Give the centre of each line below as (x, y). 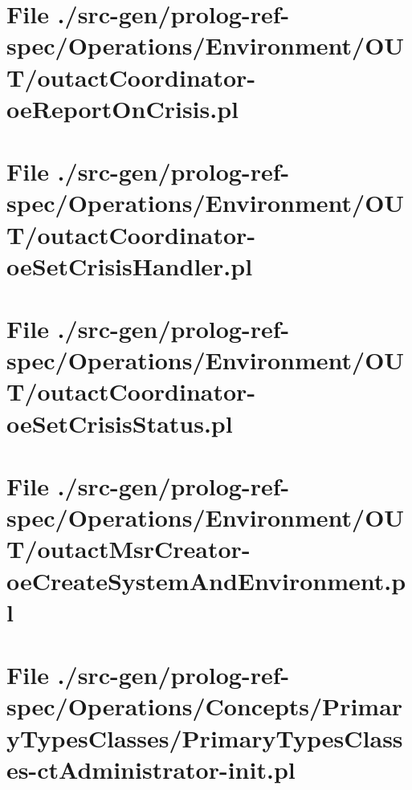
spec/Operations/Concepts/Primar (205, 706)
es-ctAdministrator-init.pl (151, 769)
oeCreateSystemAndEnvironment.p (206, 580)
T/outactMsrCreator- (128, 549)
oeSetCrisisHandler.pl (130, 265)
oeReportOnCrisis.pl (123, 108)
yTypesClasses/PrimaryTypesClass (205, 737)
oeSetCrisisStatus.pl (120, 423)
